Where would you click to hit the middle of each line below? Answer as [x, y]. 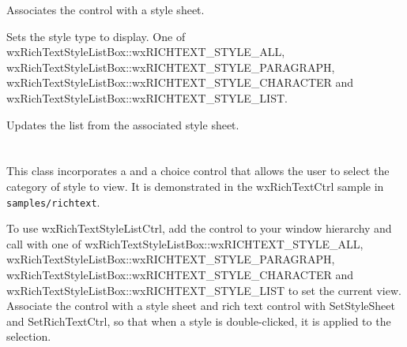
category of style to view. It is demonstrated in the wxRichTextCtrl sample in [195, 186]
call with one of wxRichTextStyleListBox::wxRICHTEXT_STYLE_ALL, [185, 243]
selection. [29, 336]
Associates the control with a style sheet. [106, 9]
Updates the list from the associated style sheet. [123, 124]
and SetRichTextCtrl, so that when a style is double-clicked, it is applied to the [199, 321]
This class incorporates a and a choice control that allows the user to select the [198, 171]
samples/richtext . [53, 201]
